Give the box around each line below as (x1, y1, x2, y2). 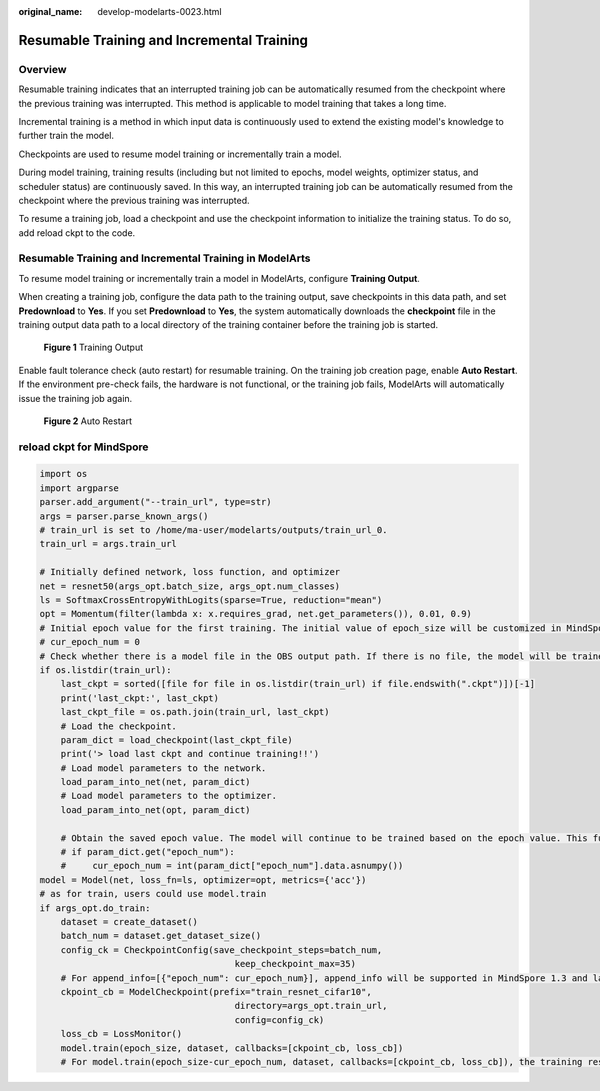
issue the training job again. (18, 392, 133, 404)
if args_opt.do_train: (39, 902, 151, 914)
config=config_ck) (234, 1014, 325, 1025)
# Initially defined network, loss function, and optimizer (39, 566, 341, 578)
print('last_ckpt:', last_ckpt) (60, 692, 220, 704)
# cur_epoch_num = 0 (39, 636, 140, 648)
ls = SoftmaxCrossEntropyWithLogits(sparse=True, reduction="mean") (39, 595, 383, 605)
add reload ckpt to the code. (18, 226, 136, 239)
